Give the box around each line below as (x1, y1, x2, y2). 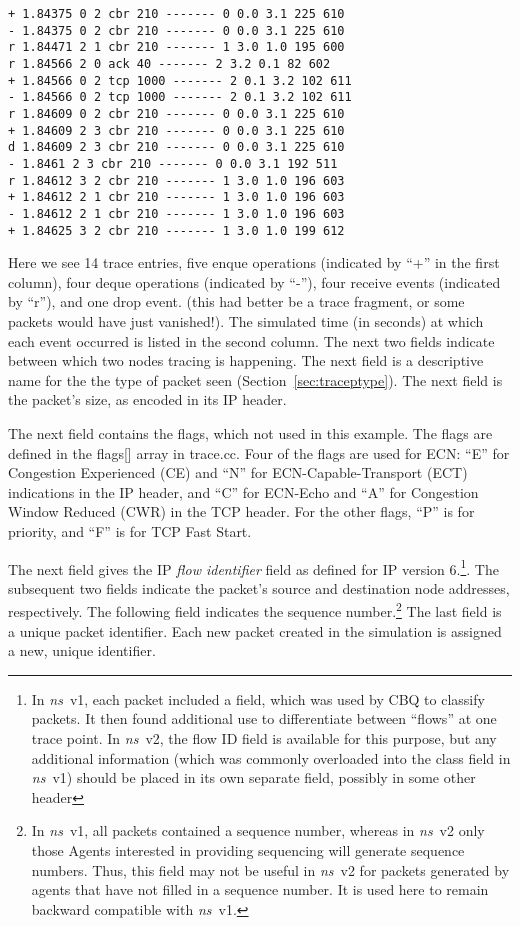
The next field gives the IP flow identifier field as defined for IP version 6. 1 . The (8, 555, 499, 579)
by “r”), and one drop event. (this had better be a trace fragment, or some (8, 291, 465, 312)
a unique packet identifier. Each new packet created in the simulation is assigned (8, 620, 502, 641)
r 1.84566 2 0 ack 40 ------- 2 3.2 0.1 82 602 (8, 56, 331, 71)
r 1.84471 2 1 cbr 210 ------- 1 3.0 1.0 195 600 (8, 40, 345, 55)
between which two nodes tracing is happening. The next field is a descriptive (8, 350, 484, 371)
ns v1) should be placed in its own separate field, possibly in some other (31, 767, 476, 788)
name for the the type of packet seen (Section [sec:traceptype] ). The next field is (8, 369, 503, 390)
